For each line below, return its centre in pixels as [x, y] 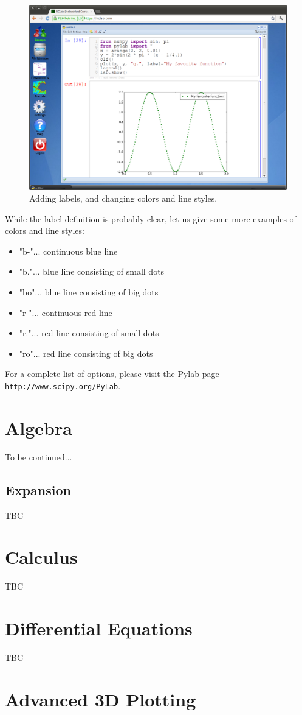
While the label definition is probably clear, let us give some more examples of [151, 218]
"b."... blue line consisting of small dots [92, 271]
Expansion [38, 489]
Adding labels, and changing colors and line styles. [123, 198]
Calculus [41, 557]
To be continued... [39, 456]
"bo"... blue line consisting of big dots [89, 292]
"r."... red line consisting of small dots [89, 333]
